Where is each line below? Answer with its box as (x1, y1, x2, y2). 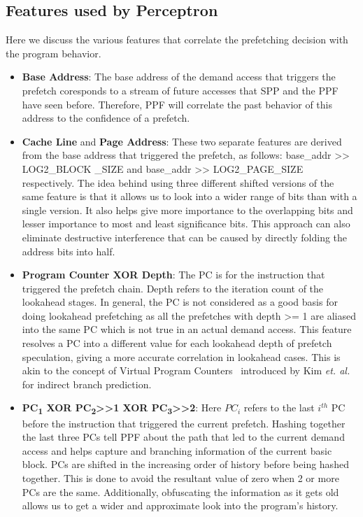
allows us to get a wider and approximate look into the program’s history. (22, 498, 339, 513)
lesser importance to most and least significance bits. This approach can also (22, 216, 350, 231)
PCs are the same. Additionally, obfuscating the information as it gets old (22, 484, 339, 499)
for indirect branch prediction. (22, 376, 152, 391)
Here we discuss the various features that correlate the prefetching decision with (6, 32, 348, 47)
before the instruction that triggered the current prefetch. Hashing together (22, 416, 346, 430)
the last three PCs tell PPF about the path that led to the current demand (22, 430, 345, 444)
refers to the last (243, 400, 315, 415)
